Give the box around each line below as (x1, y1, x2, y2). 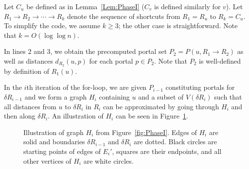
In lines (4, 46, 26, 56)
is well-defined (199, 55, 241, 66)
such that (214, 92, 242, 102)
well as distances (4, 55, 53, 66)
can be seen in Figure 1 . (115, 111, 188, 121)
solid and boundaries (23, 136, 85, 147)
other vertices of (23, 155, 71, 166)
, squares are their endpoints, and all (112, 146, 222, 156)
